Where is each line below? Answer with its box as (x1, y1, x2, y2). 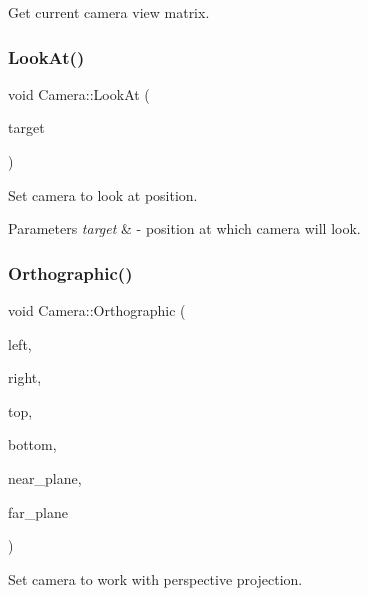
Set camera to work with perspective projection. (8, 568, 303, 589)
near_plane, (8, 467, 82, 488)
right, (8, 367, 42, 388)
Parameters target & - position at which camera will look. (8, 218, 361, 239)
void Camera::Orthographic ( (8, 300, 186, 320)
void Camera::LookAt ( (8, 83, 150, 104)
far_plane (8, 501, 68, 522)
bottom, (8, 434, 57, 455)
